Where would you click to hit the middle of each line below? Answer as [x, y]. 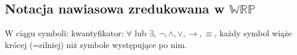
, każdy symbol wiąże [253, 33]
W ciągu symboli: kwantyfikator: [64, 33]
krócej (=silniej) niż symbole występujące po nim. [96, 44]
